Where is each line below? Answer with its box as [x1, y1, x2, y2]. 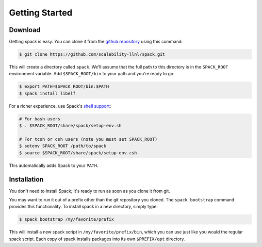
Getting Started [9, 7, 73, 18]
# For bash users [19, 116, 61, 121]
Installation [9, 175, 44, 183]
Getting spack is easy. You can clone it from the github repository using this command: [9, 39, 183, 45]
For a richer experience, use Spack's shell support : [9, 103, 111, 109]
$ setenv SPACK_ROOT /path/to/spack [19, 143, 107, 149]
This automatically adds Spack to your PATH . [9, 163, 98, 168]
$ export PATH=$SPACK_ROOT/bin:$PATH [19, 84, 109, 89]
